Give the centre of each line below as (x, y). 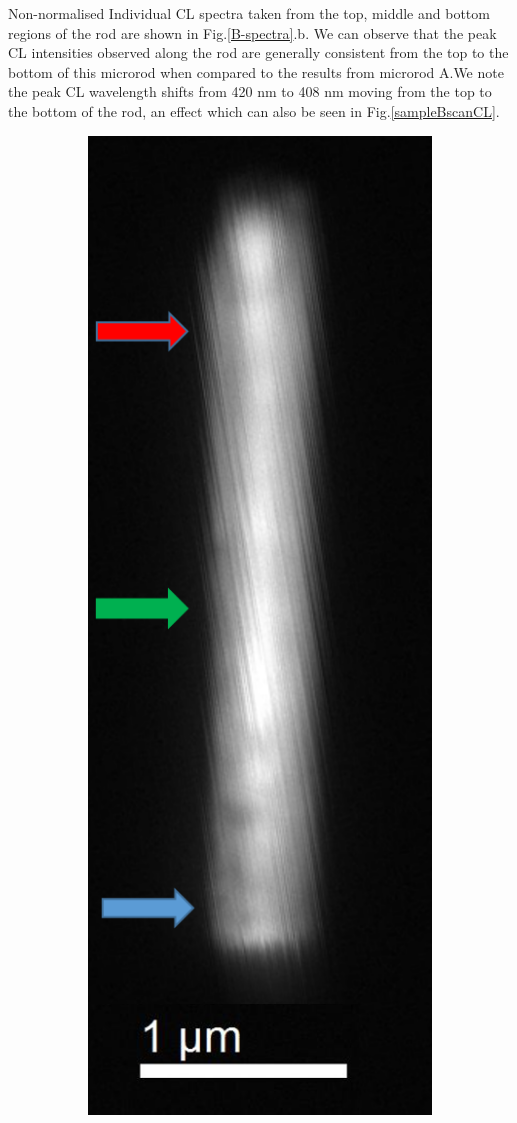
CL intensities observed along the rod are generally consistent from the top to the (258, 52)
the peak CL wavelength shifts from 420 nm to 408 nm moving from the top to (250, 91)
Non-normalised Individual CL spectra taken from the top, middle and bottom (249, 13)
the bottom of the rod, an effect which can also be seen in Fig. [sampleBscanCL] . (254, 110)
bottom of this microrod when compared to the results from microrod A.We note (256, 71)
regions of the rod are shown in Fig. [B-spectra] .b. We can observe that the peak (252, 32)
